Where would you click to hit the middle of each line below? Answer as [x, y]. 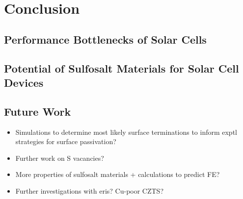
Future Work [38, 111]
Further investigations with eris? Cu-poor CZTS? [90, 190]
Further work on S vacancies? [60, 158]
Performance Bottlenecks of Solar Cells [105, 39]
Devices [24, 82]
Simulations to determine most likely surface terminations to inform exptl [126, 132]
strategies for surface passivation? [66, 141]
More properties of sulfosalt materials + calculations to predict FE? [118, 174]
